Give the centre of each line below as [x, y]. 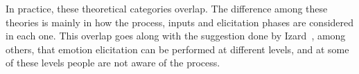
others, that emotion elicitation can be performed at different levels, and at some [177, 49]
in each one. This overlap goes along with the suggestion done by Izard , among [176, 36]
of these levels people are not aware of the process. [113, 63]
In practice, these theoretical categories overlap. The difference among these [167, 8]
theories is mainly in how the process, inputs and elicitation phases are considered [180, 22]
